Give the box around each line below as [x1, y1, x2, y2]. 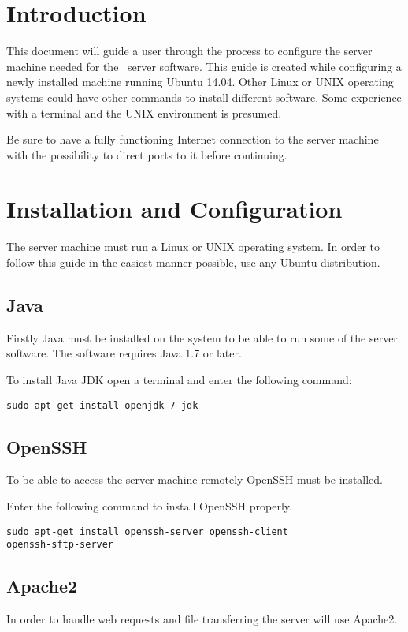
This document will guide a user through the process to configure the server [6, 43, 373, 59]
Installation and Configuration [6, 193, 343, 225]
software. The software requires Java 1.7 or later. [6, 345, 242, 361]
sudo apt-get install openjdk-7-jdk [6, 399, 198, 411]
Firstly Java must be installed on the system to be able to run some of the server [6, 329, 398, 346]
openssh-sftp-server [6, 539, 114, 551]
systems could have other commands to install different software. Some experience [6, 88, 402, 105]
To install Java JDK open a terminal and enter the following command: [6, 371, 352, 387]
